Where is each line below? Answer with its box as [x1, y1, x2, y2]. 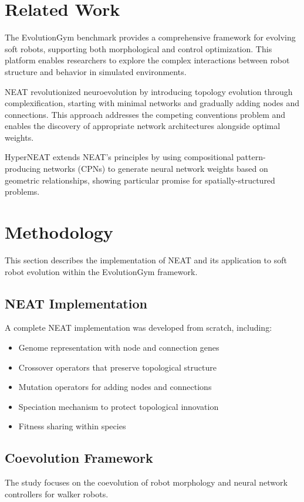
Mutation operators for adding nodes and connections [18, 381, 212, 393]
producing [5, 162, 41, 175]
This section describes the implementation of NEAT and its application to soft [5, 253, 287, 266]
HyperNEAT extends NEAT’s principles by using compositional [5, 151, 234, 163]
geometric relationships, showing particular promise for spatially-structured [5, 174, 275, 186]
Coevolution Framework [5, 449, 153, 467]
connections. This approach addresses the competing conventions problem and [5, 108, 286, 120]
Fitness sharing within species [18, 420, 126, 432]
